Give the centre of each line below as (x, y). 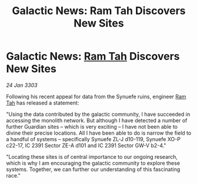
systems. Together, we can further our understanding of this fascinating (93, 169)
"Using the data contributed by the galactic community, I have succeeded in (98, 114)
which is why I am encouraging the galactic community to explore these (93, 163)
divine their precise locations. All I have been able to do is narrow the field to (99, 133)
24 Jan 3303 (22, 85)
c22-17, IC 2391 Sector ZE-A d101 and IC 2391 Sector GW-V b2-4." (86, 145)
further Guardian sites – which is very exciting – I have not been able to (92, 126)
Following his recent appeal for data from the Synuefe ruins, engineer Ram (96, 96)
